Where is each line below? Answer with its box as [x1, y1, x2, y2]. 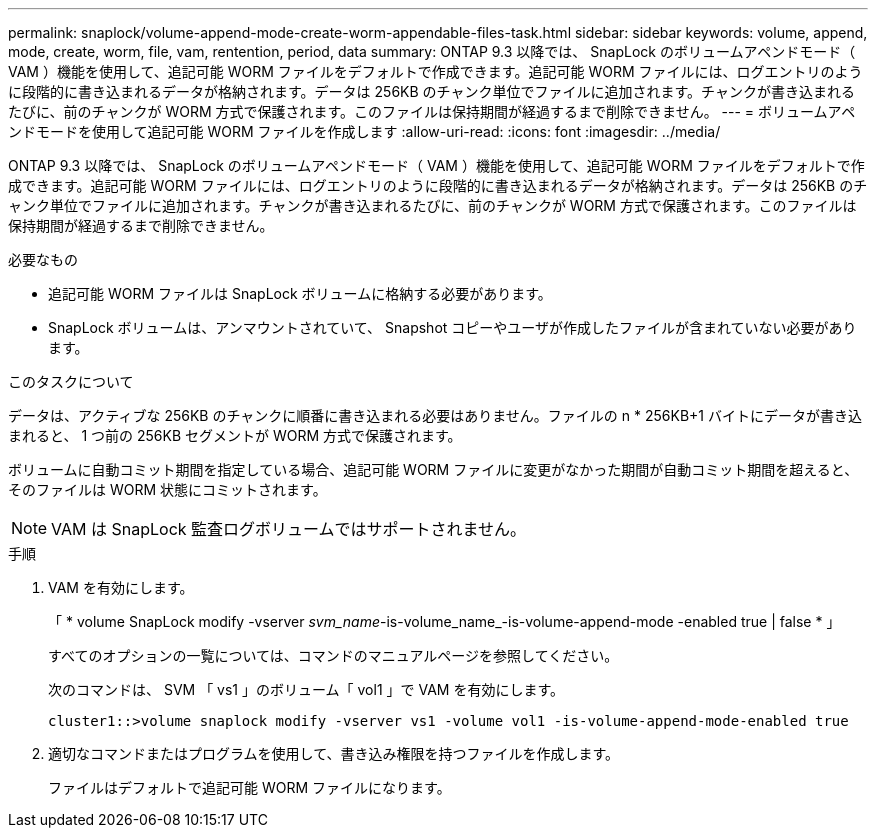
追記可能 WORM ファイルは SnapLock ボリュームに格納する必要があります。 [48, 285, 552, 302]
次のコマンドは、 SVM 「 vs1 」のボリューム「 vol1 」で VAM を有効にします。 [48, 681, 565, 698]
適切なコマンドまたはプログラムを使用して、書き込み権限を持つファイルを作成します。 [48, 745, 620, 762]
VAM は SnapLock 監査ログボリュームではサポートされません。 [51, 519, 527, 539]
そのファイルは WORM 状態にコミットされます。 [8, 481, 327, 498]
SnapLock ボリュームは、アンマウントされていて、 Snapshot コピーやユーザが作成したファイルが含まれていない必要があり [48, 319, 857, 336]
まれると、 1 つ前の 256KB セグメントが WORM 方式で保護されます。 [8, 427, 462, 444]
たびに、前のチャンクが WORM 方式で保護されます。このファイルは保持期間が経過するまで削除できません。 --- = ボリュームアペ [8, 103, 856, 120]
